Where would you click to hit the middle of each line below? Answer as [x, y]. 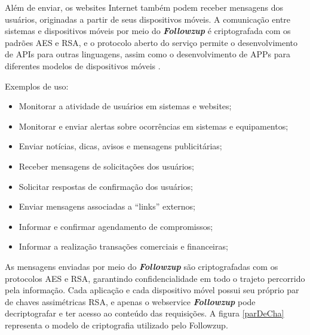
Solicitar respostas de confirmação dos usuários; [106, 186]
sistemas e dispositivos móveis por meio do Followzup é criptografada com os [148, 31]
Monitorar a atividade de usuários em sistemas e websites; [125, 106]
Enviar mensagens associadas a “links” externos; [107, 206]
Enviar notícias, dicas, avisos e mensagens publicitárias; [120, 146]
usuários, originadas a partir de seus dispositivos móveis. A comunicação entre [148, 19]
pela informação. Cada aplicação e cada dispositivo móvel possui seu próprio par [152, 290]
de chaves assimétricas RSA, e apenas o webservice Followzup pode [130, 301]
